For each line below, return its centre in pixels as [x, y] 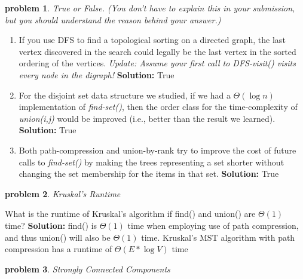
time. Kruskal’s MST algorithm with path [218, 237]
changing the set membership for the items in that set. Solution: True [149, 174]
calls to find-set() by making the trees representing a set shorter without [151, 162]
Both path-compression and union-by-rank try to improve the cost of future [157, 150]
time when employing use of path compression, [213, 225]
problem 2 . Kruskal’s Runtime [63, 193]
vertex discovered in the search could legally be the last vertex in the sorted [157, 51]
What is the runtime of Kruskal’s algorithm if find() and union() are [130, 214]
